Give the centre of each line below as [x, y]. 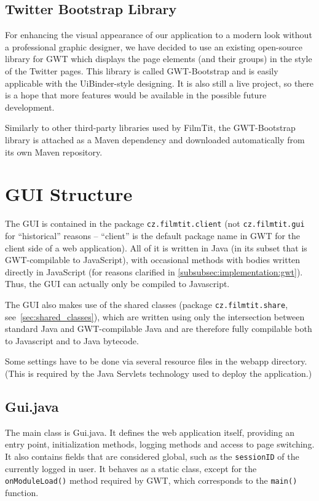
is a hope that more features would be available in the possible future [136, 95]
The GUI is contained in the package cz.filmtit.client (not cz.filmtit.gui [155, 223]
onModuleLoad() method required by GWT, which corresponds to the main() [151, 480]
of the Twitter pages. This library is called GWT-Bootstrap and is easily [142, 70]
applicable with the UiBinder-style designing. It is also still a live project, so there [159, 83]
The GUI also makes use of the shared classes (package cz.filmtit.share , [147, 304]
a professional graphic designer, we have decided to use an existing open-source [154, 46]
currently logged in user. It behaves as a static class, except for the [131, 468]
